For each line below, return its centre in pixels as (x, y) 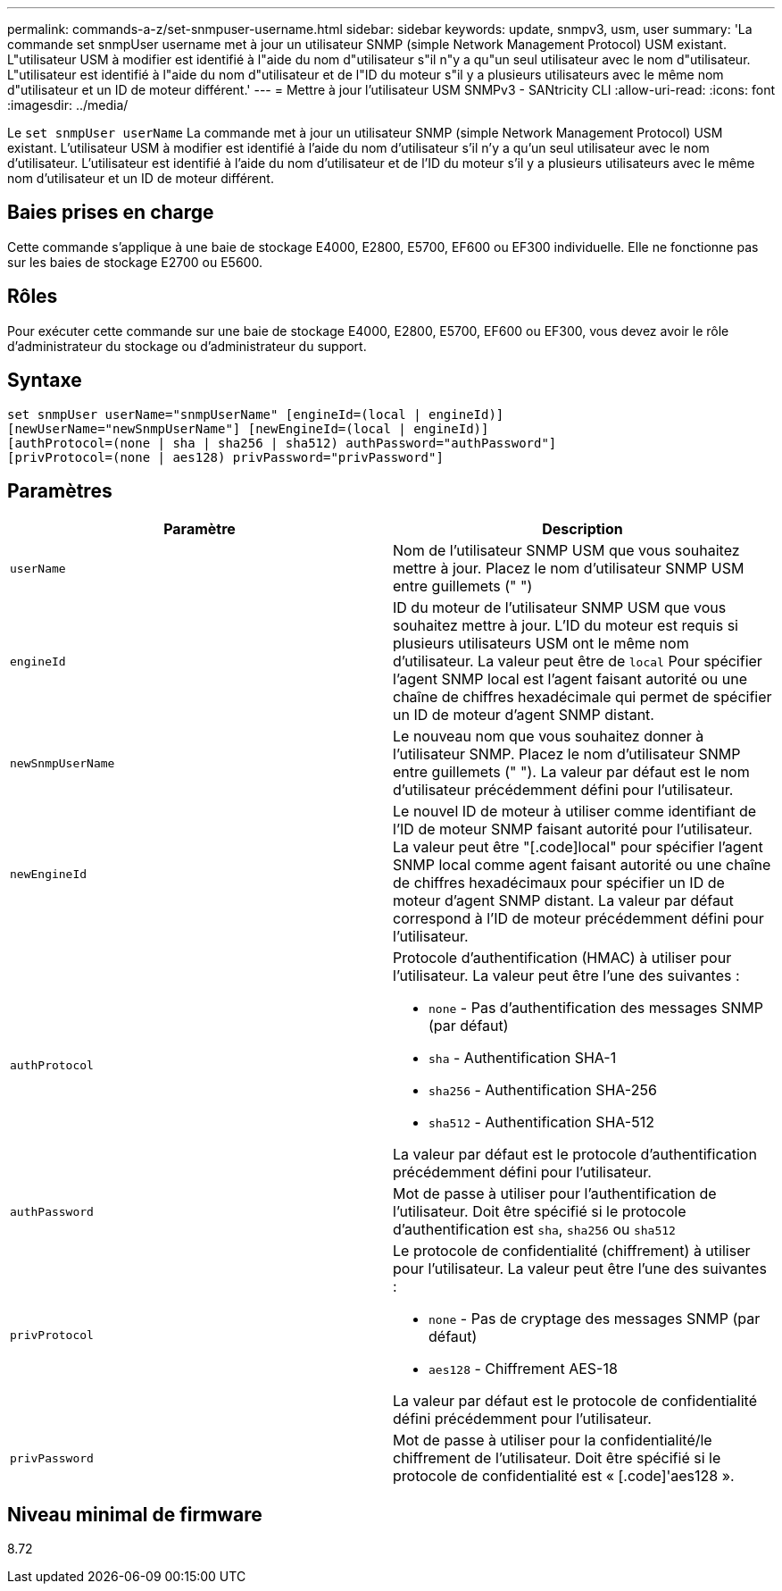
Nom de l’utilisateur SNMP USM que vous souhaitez (566, 551)
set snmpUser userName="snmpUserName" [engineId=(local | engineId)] (256, 414)
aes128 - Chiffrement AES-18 (523, 1369)
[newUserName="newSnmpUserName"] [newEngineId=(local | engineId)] (248, 428)
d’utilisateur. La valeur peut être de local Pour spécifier (578, 662)
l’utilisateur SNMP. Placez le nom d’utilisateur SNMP (567, 754)
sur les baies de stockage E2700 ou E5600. (135, 262)
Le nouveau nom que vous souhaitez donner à (549, 737)
